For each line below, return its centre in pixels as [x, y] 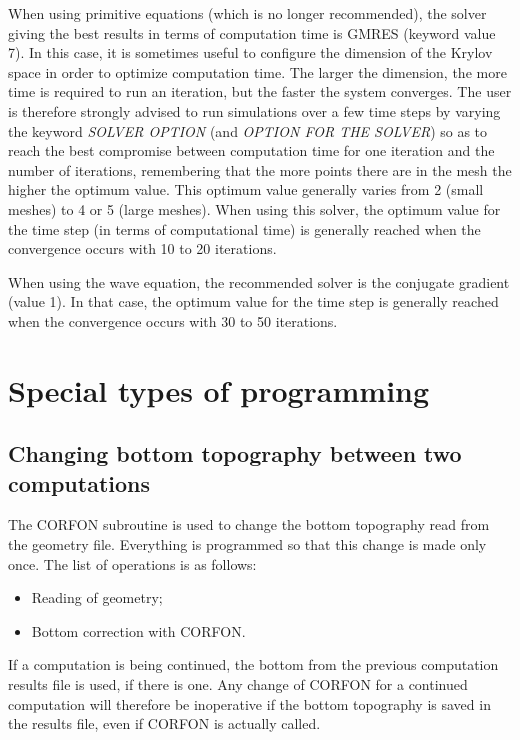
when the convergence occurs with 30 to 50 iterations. [173, 320]
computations [79, 482]
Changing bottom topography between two [235, 453]
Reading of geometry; [97, 597]
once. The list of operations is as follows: [132, 563]
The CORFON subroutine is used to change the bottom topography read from [249, 524]
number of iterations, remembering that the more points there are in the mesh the [260, 169]
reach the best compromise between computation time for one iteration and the [251, 150]
